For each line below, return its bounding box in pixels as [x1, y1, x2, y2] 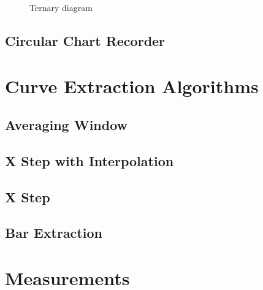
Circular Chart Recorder [5, 31, 166, 50]
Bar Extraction [5, 223, 102, 242]
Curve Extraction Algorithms [5, 73, 259, 98]
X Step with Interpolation [5, 151, 174, 170]
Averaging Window [5, 115, 128, 134]
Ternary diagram [29, 1, 93, 13]
